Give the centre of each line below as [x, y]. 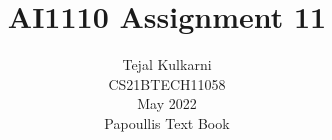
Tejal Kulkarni [167, 64]
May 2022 [167, 103]
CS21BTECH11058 [167, 83]
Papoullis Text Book [167, 122]
